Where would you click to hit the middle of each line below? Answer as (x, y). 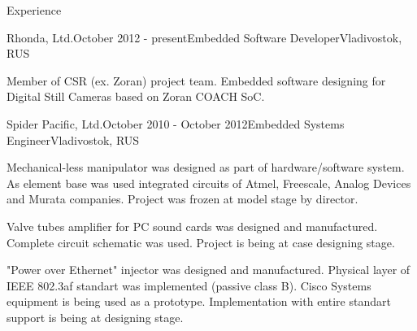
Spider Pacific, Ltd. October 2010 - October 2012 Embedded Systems (176, 123)
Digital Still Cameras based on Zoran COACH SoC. (136, 96)
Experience (34, 10)
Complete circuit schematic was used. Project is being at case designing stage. (201, 242)
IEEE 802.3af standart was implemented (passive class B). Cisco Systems (189, 285)
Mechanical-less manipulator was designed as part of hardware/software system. (206, 167)
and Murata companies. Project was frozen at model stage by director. (182, 199)
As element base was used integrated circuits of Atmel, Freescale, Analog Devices (209, 183)
